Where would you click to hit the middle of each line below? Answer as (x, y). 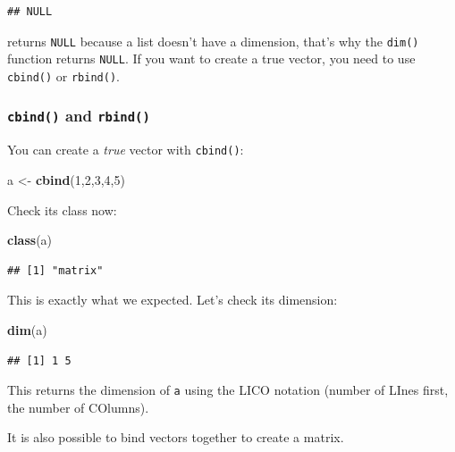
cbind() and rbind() (79, 116)
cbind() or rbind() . (63, 75)
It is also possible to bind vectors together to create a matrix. (176, 437)
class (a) (30, 240)
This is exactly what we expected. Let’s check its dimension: (173, 300)
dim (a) (27, 329)
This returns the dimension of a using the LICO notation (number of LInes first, (228, 390)
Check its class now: (62, 209)
